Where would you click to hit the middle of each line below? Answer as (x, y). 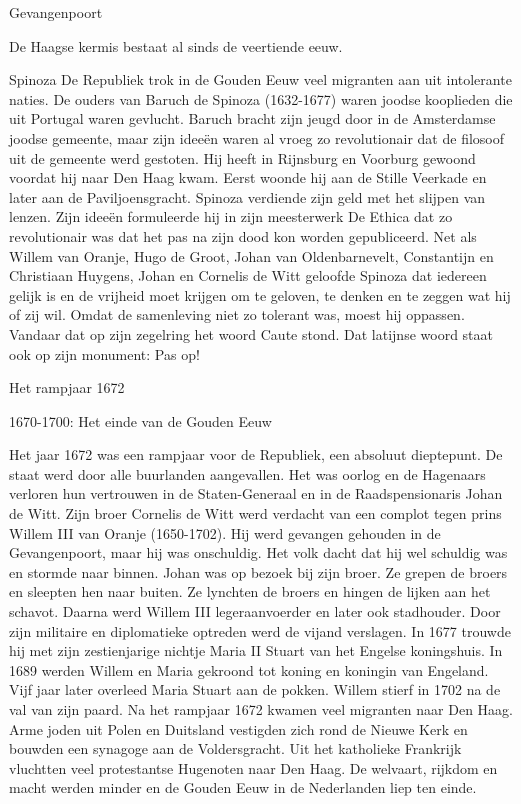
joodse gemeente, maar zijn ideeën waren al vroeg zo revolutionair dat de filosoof (256, 137)
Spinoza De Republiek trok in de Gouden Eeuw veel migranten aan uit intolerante (260, 79)
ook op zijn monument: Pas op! (104, 353)
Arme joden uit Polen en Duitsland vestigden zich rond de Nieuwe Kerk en (238, 728)
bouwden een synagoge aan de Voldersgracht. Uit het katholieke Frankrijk (235, 748)
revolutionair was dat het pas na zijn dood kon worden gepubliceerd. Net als (243, 235)
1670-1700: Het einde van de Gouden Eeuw (140, 420)
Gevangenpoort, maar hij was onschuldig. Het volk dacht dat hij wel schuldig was (258, 552)
